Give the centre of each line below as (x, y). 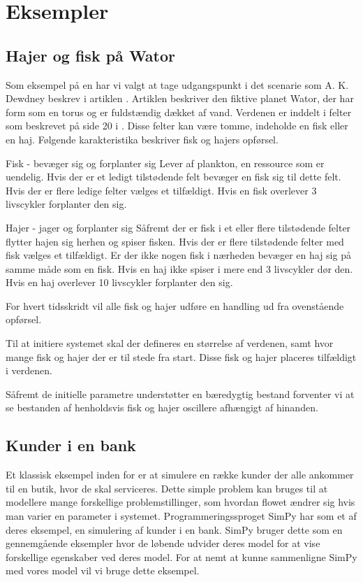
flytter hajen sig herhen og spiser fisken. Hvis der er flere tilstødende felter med (175, 241)
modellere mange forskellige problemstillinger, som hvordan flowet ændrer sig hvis (180, 502)
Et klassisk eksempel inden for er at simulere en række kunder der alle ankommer (180, 475)
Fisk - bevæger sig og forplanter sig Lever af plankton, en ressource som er (165, 163)
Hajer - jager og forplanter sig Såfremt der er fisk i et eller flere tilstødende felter (178, 227)
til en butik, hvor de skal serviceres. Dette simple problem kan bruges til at (167, 488)
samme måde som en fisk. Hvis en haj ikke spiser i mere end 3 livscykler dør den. (179, 268)
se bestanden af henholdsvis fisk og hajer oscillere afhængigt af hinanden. (162, 407)
